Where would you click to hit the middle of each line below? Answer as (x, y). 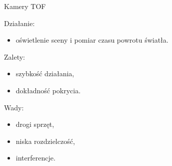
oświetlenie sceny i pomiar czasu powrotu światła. (92, 40)
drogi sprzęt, (35, 124)
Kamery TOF (25, 6)
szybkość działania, (45, 73)
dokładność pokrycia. (48, 90)
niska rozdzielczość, (45, 141)
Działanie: (19, 23)
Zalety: (14, 56)
